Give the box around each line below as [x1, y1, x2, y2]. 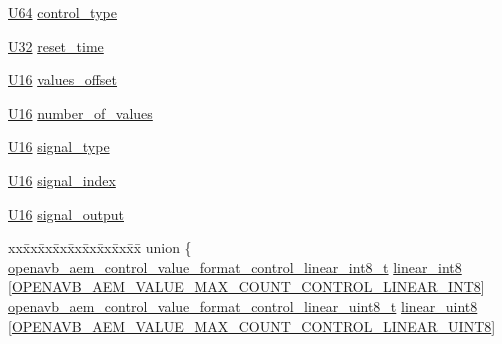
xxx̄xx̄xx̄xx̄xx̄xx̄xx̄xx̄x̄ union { [8, 237, 192, 258]
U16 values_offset [8, 69, 118, 90]
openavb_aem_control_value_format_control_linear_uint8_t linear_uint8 [8, 295, 478, 316]
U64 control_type [8, 2, 117, 22]
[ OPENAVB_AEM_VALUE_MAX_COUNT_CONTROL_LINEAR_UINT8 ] [8, 315, 496, 336]
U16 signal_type [8, 136, 110, 157]
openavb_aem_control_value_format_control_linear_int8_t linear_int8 [8, 256, 462, 277]
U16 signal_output [8, 203, 124, 224]
